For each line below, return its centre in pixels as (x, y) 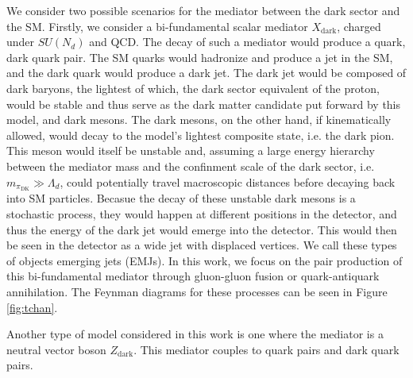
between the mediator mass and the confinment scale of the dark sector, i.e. (191, 166)
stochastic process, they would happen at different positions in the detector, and (202, 213)
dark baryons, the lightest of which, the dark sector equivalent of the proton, (193, 88)
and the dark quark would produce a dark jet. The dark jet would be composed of (206, 73)
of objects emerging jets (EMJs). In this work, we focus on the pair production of (205, 260)
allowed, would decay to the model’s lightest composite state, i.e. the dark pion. (201, 135)
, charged (359, 26)
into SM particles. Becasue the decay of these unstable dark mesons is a (181, 198)
